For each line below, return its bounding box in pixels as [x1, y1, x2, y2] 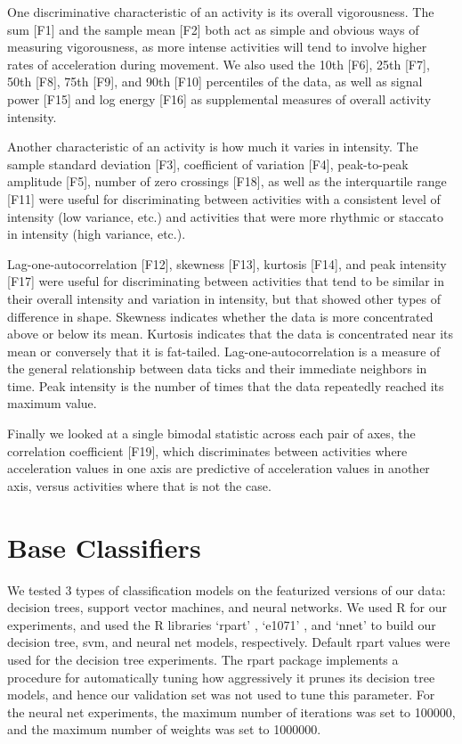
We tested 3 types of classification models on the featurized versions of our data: [7, 580, 446, 599]
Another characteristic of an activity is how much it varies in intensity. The [7, 137, 418, 156]
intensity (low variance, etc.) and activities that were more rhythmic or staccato [7, 207, 443, 225]
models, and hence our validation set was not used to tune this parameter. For [7, 685, 435, 704]
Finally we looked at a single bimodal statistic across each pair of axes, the [7, 424, 416, 443]
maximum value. [7, 394, 97, 413]
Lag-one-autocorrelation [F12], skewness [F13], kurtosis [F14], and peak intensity [7, 254, 447, 273]
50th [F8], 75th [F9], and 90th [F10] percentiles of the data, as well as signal [7, 72, 423, 91]
